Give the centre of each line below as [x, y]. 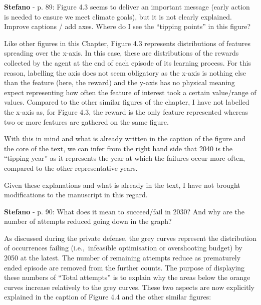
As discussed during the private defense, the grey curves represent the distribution [130, 238]
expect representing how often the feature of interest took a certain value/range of [130, 92]
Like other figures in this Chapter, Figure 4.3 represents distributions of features [127, 43]
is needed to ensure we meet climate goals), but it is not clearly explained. [118, 16]
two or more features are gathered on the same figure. [86, 121]
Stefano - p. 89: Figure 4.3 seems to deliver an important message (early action [127, 7]
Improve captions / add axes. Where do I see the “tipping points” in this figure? [127, 26]
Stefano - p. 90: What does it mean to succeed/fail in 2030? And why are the [124, 211]
